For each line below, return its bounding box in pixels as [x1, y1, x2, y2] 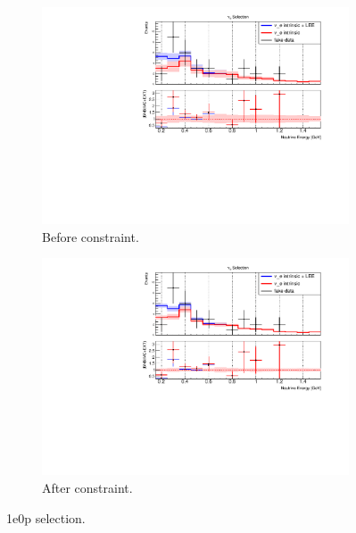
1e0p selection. [6, 508, 86, 527]
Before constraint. [42, 227, 139, 246]
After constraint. [42, 479, 133, 496]
